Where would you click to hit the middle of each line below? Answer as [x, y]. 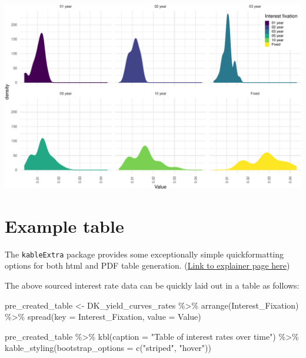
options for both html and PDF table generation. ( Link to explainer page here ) [147, 265]
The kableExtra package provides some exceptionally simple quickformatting [144, 254]
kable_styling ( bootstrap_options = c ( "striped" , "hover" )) [108, 348]
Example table [64, 225]
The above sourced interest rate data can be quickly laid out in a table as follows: [152, 285]
